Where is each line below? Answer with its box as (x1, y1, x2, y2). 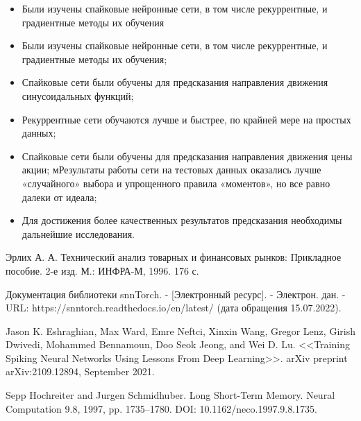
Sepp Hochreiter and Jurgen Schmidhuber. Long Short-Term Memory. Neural (6, 388, 335, 402)
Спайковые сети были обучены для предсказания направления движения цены (22, 148, 353, 163)
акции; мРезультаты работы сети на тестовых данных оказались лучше (22, 162, 321, 177)
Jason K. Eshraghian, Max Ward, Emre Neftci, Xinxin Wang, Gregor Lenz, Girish (6, 323, 355, 338)
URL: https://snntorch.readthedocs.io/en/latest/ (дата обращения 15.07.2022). (6, 300, 342, 315)
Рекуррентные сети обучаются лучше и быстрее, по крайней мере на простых (22, 112, 351, 126)
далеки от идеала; (22, 189, 97, 204)
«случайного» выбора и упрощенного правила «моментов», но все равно (22, 175, 330, 190)
